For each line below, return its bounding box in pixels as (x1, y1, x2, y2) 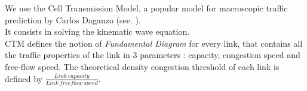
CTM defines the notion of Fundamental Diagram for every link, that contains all (5, 37, 303, 49)
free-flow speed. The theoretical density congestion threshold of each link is (5, 60, 280, 72)
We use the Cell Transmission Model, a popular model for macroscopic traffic (5, 2, 288, 14)
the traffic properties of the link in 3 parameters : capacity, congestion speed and (5, 48, 300, 61)
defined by (5, 72, 43, 84)
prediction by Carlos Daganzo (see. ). (5, 13, 141, 26)
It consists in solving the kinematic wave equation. (5, 25, 190, 38)
